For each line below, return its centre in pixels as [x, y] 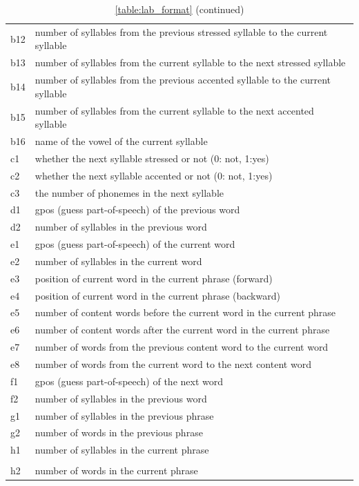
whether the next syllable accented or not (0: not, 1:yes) [154, 175]
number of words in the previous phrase [119, 432]
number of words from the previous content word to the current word [182, 347]
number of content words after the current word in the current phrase [182, 330]
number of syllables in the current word [118, 261]
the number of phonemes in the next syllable [129, 192]
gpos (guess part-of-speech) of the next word [129, 381]
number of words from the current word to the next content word [173, 363]
